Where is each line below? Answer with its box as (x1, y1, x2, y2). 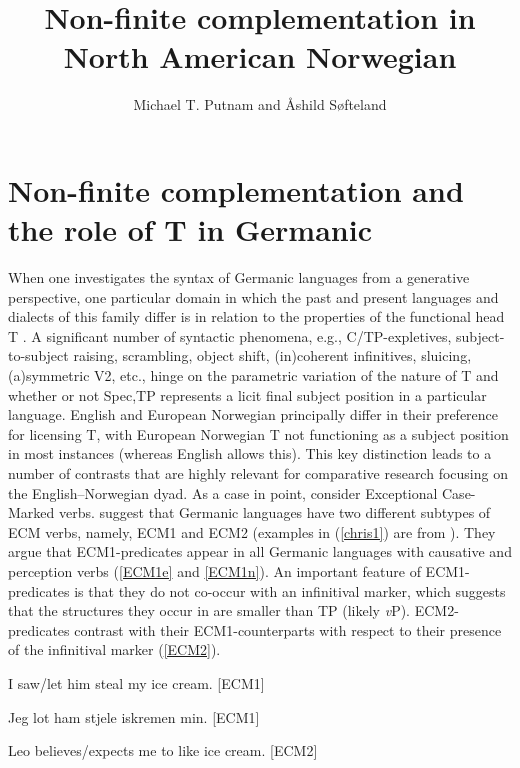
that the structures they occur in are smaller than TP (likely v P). (8, 600, 410, 621)
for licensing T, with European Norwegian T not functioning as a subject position (8, 423, 509, 444)
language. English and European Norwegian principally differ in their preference (8, 404, 499, 425)
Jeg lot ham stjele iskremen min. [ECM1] (8, 706, 260, 727)
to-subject (8, 345, 69, 366)
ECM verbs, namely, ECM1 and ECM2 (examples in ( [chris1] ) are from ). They (8, 521, 496, 542)
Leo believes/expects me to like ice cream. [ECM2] (8, 740, 318, 761)
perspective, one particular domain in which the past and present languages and (8, 286, 499, 307)
